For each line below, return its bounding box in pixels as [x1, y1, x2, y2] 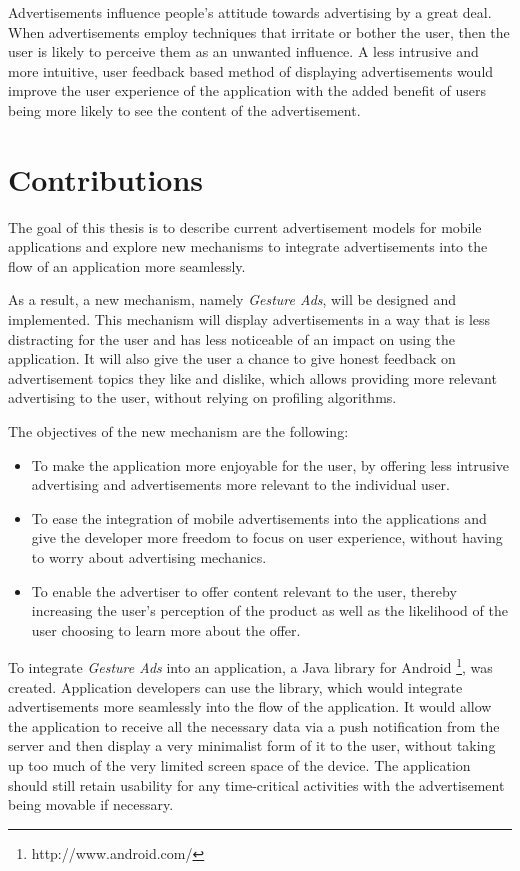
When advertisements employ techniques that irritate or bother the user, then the [8, 21, 510, 42]
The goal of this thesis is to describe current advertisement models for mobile [8, 216, 482, 237]
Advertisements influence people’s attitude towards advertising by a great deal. [8, 2, 492, 22]
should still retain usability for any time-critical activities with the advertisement [8, 774, 505, 795]
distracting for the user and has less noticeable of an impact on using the [8, 328, 456, 349]
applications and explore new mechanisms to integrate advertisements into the [8, 236, 488, 257]
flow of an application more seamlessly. [8, 255, 246, 276]
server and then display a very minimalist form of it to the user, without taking [8, 735, 496, 756]
